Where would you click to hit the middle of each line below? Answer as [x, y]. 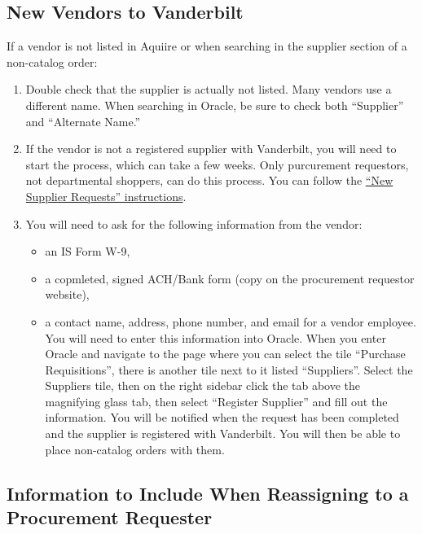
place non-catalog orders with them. [135, 449]
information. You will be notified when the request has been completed [222, 417]
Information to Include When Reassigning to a [208, 493]
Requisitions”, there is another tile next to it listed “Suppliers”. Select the [229, 369]
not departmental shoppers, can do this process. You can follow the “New [209, 180]
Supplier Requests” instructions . [106, 196]
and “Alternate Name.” [83, 121]
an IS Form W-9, [88, 251]
